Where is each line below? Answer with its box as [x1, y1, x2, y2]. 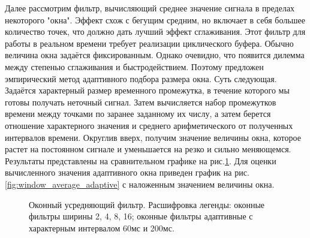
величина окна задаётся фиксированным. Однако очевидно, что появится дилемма [5, 49, 305, 61]
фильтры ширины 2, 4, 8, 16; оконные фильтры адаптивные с [29, 210, 253, 222]
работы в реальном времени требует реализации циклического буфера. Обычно [5, 37, 294, 49]
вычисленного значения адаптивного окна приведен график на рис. [5, 166, 249, 179]
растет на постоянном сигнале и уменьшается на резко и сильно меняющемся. [5, 143, 291, 155]
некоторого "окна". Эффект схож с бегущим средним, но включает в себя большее [5, 13, 305, 26]
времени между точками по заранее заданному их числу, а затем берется [5, 107, 271, 120]
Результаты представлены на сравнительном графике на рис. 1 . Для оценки [5, 154, 276, 167]
